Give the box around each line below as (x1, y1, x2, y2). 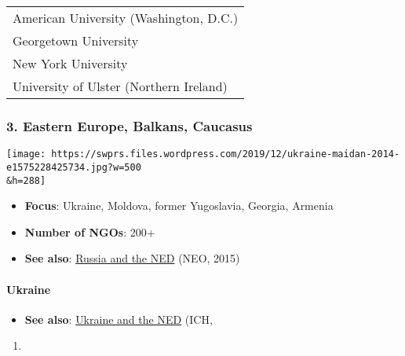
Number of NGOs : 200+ (24, 223, 155, 240)
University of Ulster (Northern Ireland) (13, 77, 228, 95)
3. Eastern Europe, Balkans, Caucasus (6, 116, 253, 135)
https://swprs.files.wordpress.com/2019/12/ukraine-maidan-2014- (51, 149, 400, 160)
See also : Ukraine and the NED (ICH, (24, 310, 213, 327)
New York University (13, 54, 128, 72)
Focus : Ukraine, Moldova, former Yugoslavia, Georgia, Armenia (24, 197, 334, 214)
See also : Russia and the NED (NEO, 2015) (24, 250, 240, 266)
